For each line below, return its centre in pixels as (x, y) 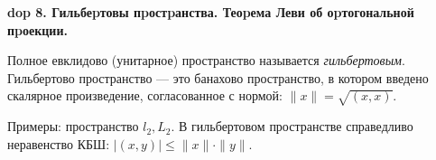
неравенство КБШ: (59, 143)
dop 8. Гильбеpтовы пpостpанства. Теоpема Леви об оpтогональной (211, 12)
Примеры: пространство (73, 126)
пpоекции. (37, 29)
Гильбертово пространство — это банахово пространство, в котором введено (218, 77)
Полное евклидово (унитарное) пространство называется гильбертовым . (206, 60)
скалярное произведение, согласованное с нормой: (145, 95)
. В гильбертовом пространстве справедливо (292, 126)
